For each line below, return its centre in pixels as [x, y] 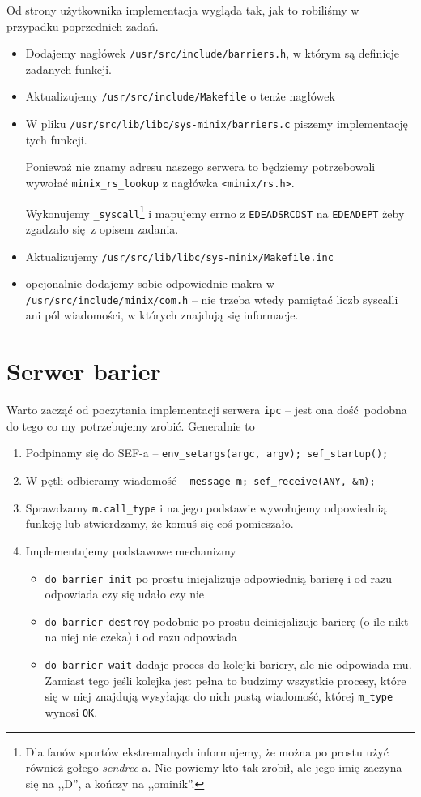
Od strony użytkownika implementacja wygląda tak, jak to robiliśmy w [183, 10]
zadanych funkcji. [68, 69]
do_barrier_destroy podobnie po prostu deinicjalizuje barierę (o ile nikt [227, 621]
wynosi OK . [71, 711]
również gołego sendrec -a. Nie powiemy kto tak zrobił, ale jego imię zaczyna [214, 767]
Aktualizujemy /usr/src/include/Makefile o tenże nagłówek [180, 96]
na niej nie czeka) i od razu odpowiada [141, 637]
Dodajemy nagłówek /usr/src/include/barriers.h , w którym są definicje [212, 53]
